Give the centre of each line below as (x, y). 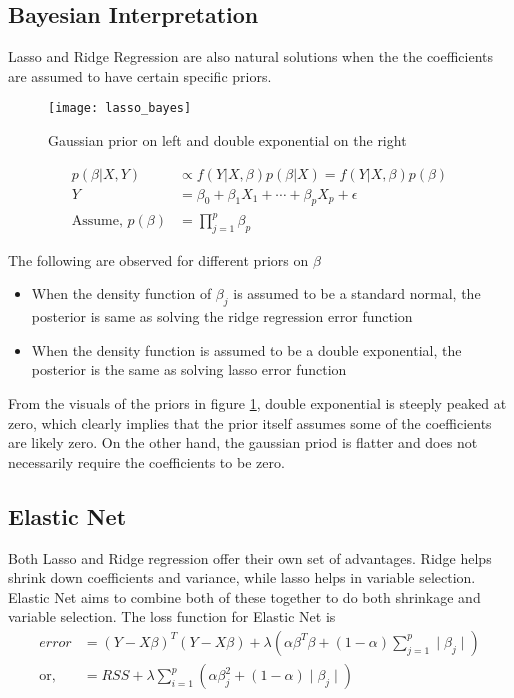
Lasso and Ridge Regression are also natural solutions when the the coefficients (251, 56)
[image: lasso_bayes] (120, 108)
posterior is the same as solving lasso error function (189, 369)
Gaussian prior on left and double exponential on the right (227, 140)
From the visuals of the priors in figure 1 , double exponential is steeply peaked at (257, 403)
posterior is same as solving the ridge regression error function (222, 316)
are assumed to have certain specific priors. (140, 75)
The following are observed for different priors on (158, 259)
